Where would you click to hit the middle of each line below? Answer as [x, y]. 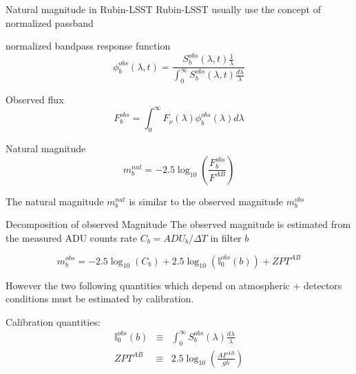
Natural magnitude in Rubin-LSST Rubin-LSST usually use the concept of [163, 9]
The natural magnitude [55, 201]
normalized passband [50, 22]
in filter [226, 237]
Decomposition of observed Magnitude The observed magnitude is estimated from [178, 224]
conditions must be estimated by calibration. [100, 299]
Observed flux [35, 100]
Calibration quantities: [53, 321]
